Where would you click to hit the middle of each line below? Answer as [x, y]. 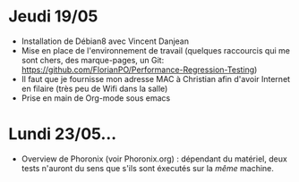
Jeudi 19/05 [53, 17]
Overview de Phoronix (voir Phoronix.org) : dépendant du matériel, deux [154, 159]
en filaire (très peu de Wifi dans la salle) [94, 88]
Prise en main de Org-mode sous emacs [96, 98]
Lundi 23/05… [63, 134]
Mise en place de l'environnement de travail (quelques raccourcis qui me [155, 50]
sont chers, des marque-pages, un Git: [93, 60]
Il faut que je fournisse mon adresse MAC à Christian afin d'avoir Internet [156, 79]
